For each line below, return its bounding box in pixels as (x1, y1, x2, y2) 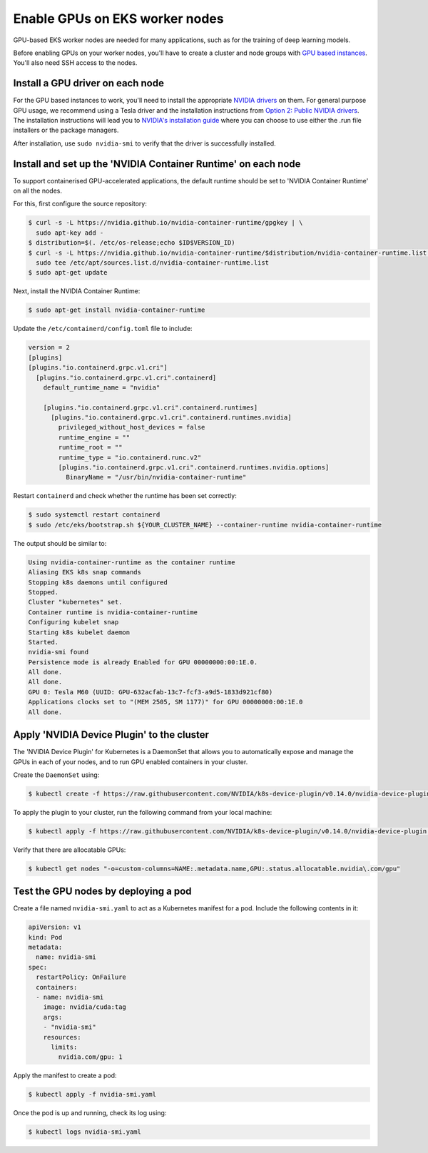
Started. (28, 638, 59, 646)
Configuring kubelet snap (28, 618, 119, 626)
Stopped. (28, 588, 59, 596)
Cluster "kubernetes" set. (28, 598, 123, 606)
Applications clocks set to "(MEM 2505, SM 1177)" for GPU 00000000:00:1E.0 (28, 698, 303, 706)
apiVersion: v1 (28, 923, 81, 931)
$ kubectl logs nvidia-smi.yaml (28, 1128, 142, 1136)
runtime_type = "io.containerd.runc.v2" (58, 453, 202, 462)
